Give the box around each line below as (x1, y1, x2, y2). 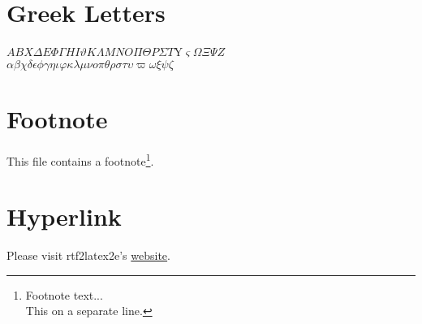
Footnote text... (25, 286, 103, 303)
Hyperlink (6, 200, 122, 233)
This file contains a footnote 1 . (6, 149, 154, 169)
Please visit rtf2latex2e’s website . (6, 247, 170, 264)
